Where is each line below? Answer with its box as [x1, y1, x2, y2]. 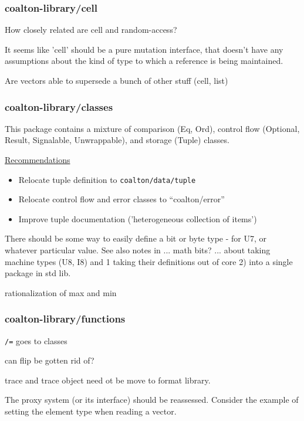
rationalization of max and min [5, 286, 117, 298]
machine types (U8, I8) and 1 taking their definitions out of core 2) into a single [5, 255, 293, 267]
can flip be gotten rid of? [5, 354, 94, 366]
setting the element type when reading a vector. [5, 405, 177, 417]
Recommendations [5, 154, 70, 165]
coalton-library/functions [5, 311, 126, 326]
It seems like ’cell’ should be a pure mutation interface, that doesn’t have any [5, 43, 283, 55]
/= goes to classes [5, 334, 67, 347]
